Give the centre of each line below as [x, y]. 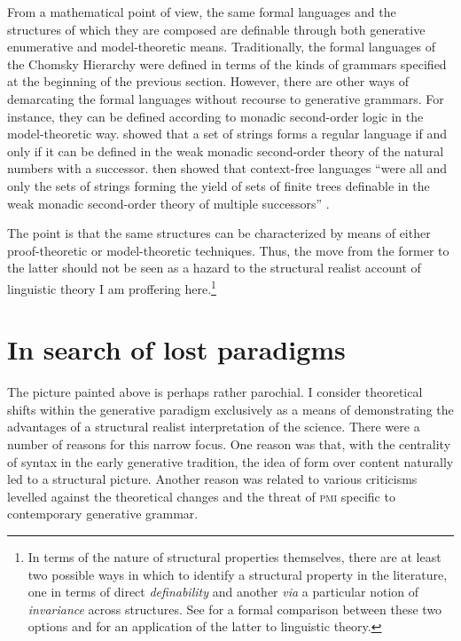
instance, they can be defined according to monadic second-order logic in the [215, 116]
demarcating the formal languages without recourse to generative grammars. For [226, 98]
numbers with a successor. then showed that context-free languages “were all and [227, 168]
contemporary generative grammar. [103, 514]
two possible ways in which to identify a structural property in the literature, [238, 574]
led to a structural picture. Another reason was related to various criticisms [212, 479]
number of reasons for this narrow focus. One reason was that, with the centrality [229, 444]
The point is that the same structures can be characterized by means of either [219, 233]
